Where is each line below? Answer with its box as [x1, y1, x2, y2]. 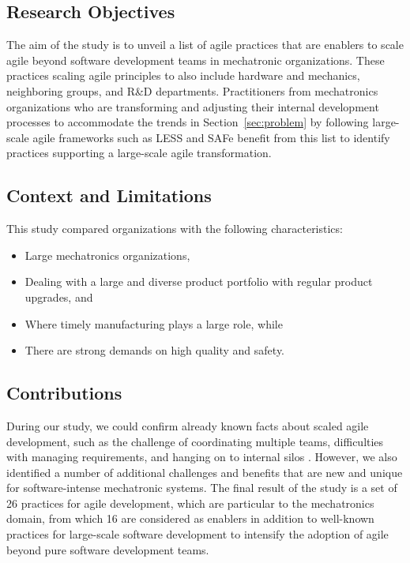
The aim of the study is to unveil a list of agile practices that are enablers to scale [6, 36, 404, 53]
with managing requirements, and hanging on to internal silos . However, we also [6, 449, 397, 465]
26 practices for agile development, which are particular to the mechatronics [6, 494, 374, 511]
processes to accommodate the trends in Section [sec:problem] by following [6, 114, 369, 130]
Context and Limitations [6, 183, 212, 208]
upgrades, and [24, 288, 93, 305]
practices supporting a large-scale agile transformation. [6, 145, 272, 161]
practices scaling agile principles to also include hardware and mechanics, [6, 67, 360, 84]
